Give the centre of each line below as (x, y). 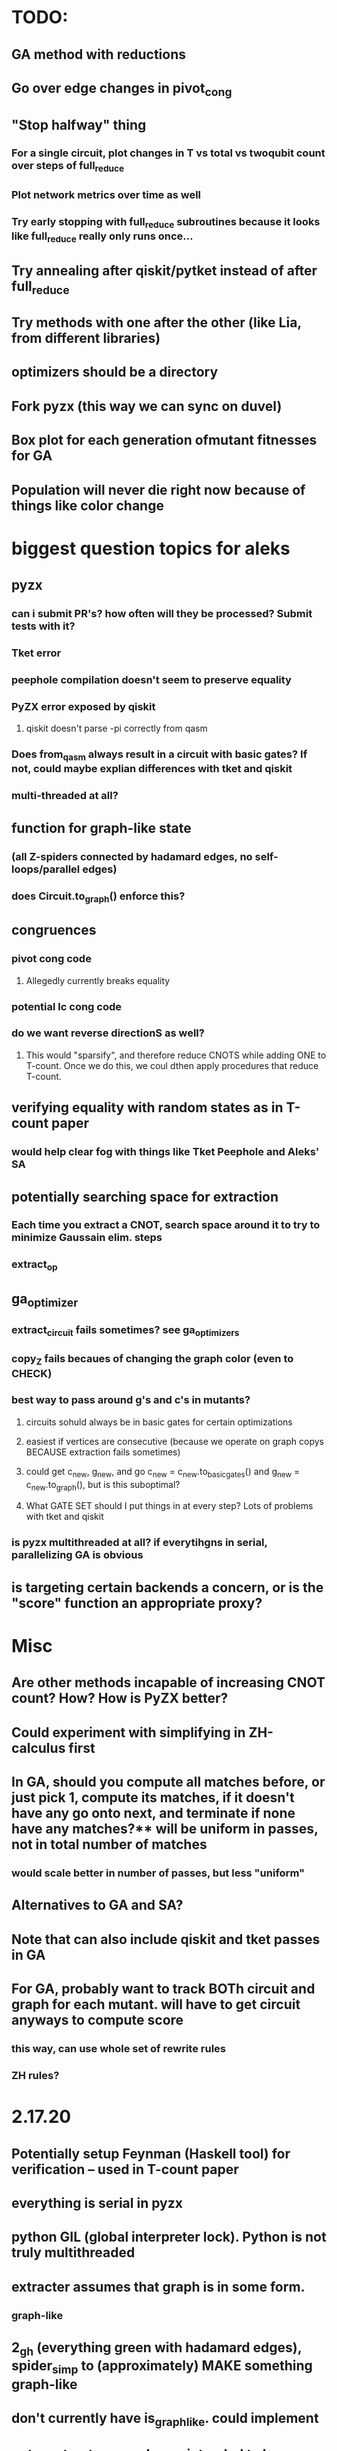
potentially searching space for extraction (145, 1196)
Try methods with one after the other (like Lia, (156, 322)
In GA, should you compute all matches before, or (168, 1782)
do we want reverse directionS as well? (108, 1033)
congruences (54, 930)
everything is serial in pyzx (97, 2203)
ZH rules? (35, 2076)
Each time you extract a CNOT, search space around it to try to (166, 1225)
